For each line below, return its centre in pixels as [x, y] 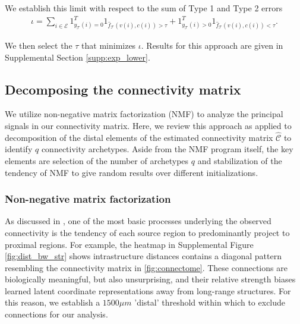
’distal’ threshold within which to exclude [210, 302]
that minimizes [109, 45]
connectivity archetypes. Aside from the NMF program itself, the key [167, 149]
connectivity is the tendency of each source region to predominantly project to [147, 232]
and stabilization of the [240, 160]
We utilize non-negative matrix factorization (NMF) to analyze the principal [144, 114]
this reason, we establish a [53, 302]
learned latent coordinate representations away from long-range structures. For [148, 290]
